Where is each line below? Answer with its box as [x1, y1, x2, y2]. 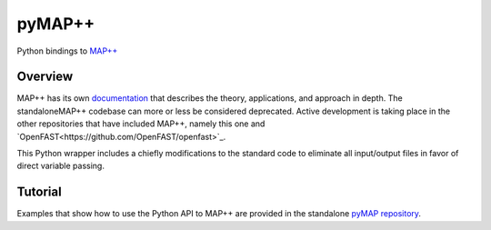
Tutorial [16, 185, 63, 200]
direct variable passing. [16, 160, 105, 172]
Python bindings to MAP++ [16, 45, 118, 56]
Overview [16, 69, 74, 85]
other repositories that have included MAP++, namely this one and [16, 118, 266, 129]
